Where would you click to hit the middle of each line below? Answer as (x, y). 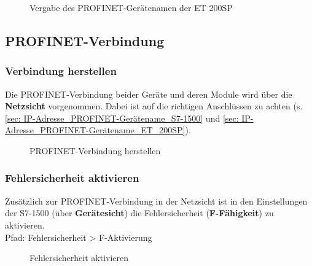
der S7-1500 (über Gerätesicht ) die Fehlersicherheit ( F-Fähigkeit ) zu (139, 213)
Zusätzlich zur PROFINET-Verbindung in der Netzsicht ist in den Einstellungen (156, 201)
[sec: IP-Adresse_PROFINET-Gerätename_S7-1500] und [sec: (122, 118)
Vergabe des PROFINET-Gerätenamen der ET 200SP (131, 7)
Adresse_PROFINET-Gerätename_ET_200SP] (95, 130)
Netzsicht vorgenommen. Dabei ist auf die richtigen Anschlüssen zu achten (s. (154, 106)
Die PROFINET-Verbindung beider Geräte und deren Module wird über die (149, 94)
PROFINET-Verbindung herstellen (95, 150)
